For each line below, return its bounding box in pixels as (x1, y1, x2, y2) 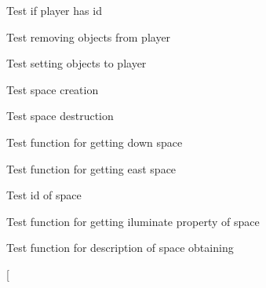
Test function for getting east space (6, 160, 177, 177)
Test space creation (6, 81, 99, 97)
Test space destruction (6, 108, 114, 124)
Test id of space (6, 187, 82, 203)
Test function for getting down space (6, 133, 183, 150)
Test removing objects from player (6, 28, 171, 45)
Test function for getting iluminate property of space (6, 213, 260, 229)
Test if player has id (6, 2, 102, 18)
